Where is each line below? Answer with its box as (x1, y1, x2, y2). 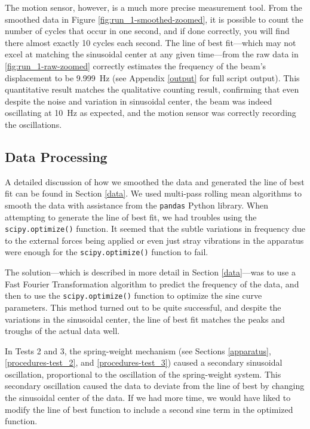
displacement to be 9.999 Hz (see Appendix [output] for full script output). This (5, 71, 300, 84)
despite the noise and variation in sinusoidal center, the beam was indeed (5, 94, 272, 107)
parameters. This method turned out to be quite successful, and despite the (5, 301, 281, 313)
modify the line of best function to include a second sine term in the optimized (5, 403, 293, 415)
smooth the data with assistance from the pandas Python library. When (5, 198, 269, 211)
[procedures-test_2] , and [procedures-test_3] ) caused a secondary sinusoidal (5, 356, 283, 369)
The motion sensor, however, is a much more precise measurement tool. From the (5, 1, 302, 13)
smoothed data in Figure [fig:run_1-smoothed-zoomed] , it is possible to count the (5, 13, 303, 25)
